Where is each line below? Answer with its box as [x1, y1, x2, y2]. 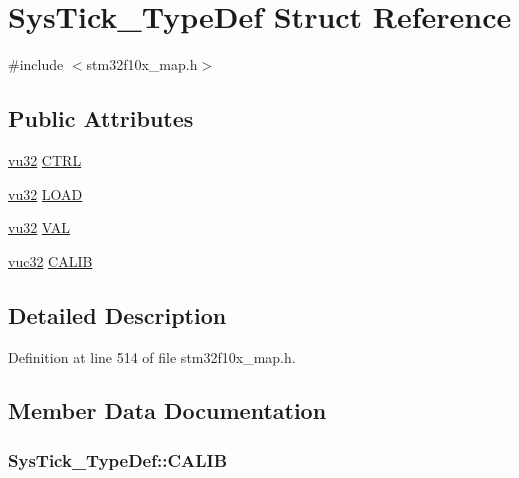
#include [8, 54, 64, 75]
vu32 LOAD [8, 183, 83, 204]
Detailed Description [8, 299, 227, 330]
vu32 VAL [8, 217, 71, 238]
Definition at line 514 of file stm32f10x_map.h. [8, 346, 296, 367]
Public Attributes [8, 103, 194, 134]
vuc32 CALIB [8, 250, 93, 271]
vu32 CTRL [8, 149, 82, 170]
